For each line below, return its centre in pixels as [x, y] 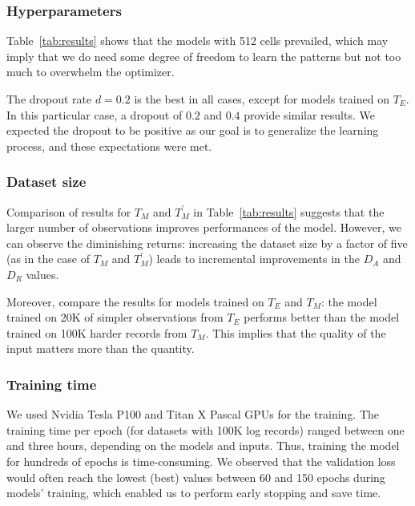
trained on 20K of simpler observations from [115, 317]
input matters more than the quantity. [101, 348]
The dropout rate [49, 99]
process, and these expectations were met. [109, 146]
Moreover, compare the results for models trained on [135, 301]
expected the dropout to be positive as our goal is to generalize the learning [193, 130]
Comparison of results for [69, 211]
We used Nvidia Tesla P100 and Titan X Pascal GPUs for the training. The [193, 414]
